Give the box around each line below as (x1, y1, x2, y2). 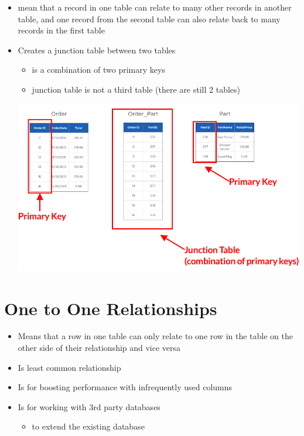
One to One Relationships (4, 296, 217, 320)
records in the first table (18, 24, 105, 36)
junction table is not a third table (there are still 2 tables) (32, 83, 241, 95)
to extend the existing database (32, 420, 145, 432)
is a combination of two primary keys (32, 63, 165, 76)
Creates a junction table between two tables (18, 43, 176, 56)
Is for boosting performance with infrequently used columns (18, 381, 233, 393)
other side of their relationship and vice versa (18, 342, 181, 354)
